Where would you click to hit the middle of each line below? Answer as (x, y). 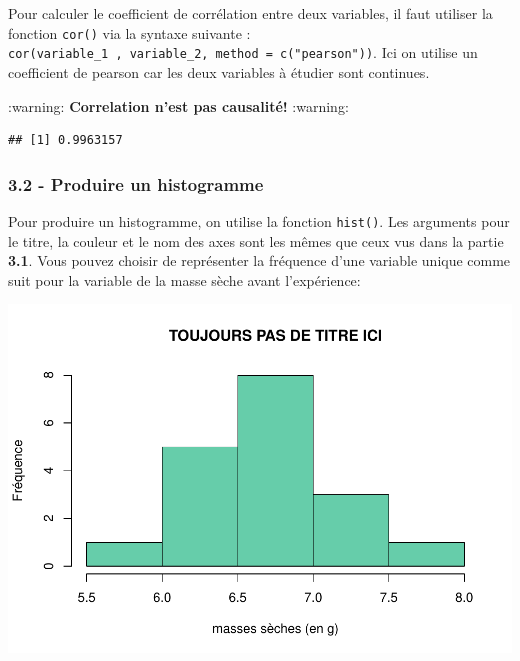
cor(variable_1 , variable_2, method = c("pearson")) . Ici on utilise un (243, 52)
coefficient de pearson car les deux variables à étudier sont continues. (219, 71)
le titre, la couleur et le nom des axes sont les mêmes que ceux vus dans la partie (256, 240)
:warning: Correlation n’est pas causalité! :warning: (178, 105)
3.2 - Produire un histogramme (136, 183)
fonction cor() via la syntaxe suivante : (129, 32)
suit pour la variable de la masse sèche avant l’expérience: (184, 279)
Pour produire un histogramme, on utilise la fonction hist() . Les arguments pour (259, 220)
